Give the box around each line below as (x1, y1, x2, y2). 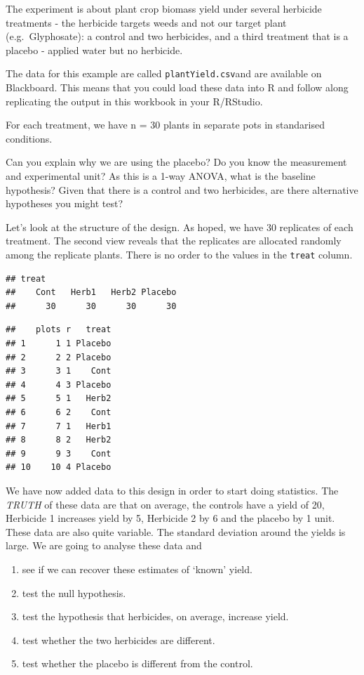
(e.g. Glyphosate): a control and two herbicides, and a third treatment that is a (6, 29, 349, 44)
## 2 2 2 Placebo (6, 352, 112, 362)
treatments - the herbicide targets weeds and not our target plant (6, 15, 287, 30)
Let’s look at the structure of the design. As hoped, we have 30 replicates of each (6, 219, 353, 234)
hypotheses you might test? (6, 196, 123, 211)
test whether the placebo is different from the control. (22, 656, 253, 671)
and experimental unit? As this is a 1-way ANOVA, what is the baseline (6, 169, 316, 183)
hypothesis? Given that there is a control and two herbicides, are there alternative (6, 182, 358, 197)
